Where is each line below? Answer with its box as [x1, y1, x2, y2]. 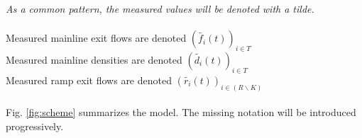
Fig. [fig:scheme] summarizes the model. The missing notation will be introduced [6, 105, 356, 120]
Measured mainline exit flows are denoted [6, 30, 187, 45]
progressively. [6, 118, 64, 133]
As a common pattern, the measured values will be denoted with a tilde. [6, 1, 314, 16]
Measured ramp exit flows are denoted [6, 72, 172, 87]
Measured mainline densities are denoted [6, 52, 182, 67]
